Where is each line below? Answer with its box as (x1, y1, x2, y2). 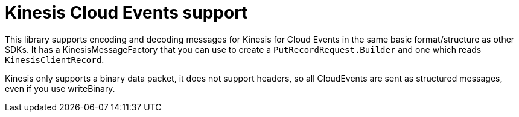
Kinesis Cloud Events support (5, 2, 248, 23)
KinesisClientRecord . (5, 54, 104, 65)
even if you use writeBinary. (5, 83, 115, 94)
